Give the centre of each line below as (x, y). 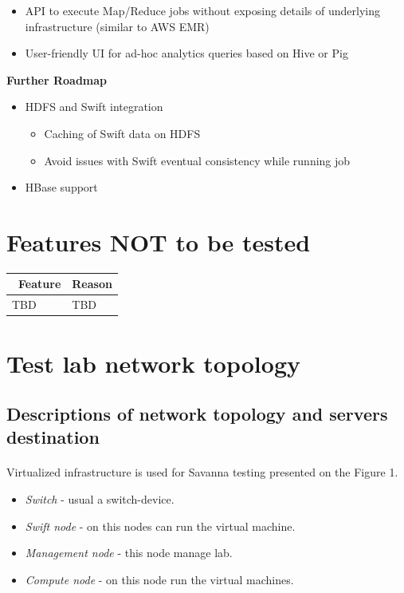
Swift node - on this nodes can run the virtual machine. (160, 526)
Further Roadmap (57, 79)
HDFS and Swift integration (94, 107)
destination (53, 437)
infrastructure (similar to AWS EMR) (117, 26)
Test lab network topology (153, 363)
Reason (92, 284)
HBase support (61, 187)
